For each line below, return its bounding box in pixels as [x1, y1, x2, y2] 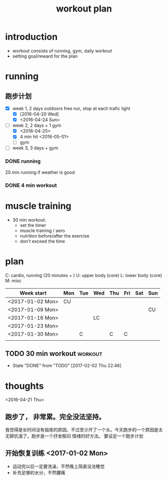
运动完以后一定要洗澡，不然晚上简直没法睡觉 [12, 463, 105, 469]
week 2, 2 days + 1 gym [12, 122, 61, 128]
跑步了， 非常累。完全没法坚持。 [5, 412, 105, 421]
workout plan [55, 3, 112, 15]
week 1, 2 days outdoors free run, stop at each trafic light [12, 105, 130, 111]
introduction [5, 31, 58, 43]
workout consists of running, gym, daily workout [12, 48, 112, 54]
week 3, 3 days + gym [12, 145, 58, 151]
